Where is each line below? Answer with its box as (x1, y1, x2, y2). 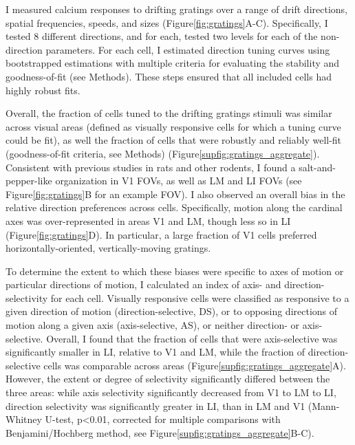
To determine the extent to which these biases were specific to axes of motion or (6, 263, 344, 278)
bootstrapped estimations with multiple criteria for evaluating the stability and (6, 56, 340, 70)
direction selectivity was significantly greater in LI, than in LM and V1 (6, 398, 305, 413)
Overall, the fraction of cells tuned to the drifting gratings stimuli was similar (6, 106, 332, 120)
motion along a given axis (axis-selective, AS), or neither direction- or (6, 318, 299, 332)
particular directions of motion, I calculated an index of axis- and (6, 277, 281, 292)
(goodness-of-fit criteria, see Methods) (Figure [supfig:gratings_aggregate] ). (6, 146, 320, 160)
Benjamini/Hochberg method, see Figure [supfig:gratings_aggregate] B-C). (6, 425, 314, 439)
